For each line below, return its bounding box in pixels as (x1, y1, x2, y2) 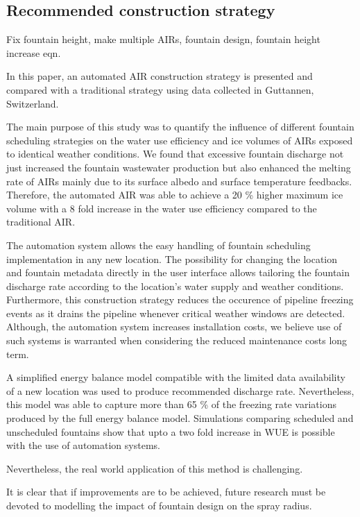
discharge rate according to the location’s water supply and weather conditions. (6, 278, 344, 293)
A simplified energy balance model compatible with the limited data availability (6, 370, 345, 384)
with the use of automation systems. (6, 438, 160, 452)
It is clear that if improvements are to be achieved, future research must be (6, 484, 326, 499)
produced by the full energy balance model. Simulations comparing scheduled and (6, 411, 354, 425)
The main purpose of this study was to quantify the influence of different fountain (6, 119, 354, 134)
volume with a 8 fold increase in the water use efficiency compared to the (6, 201, 317, 215)
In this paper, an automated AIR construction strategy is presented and (6, 69, 313, 83)
